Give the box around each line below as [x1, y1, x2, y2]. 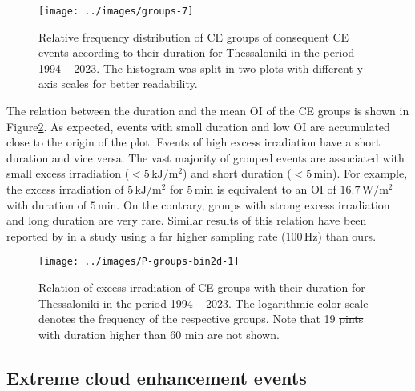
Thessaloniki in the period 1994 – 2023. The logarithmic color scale [38, 294, 369, 311]
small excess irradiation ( [6, 165, 130, 182]
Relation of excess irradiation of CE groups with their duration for [38, 279, 365, 296]
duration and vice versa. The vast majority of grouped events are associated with [6, 149, 405, 166]
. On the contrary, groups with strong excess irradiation [116, 196, 390, 213]
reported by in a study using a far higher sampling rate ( [6, 227, 286, 244]
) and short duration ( [183, 165, 292, 182]
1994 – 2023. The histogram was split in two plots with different [38, 59, 353, 76]
